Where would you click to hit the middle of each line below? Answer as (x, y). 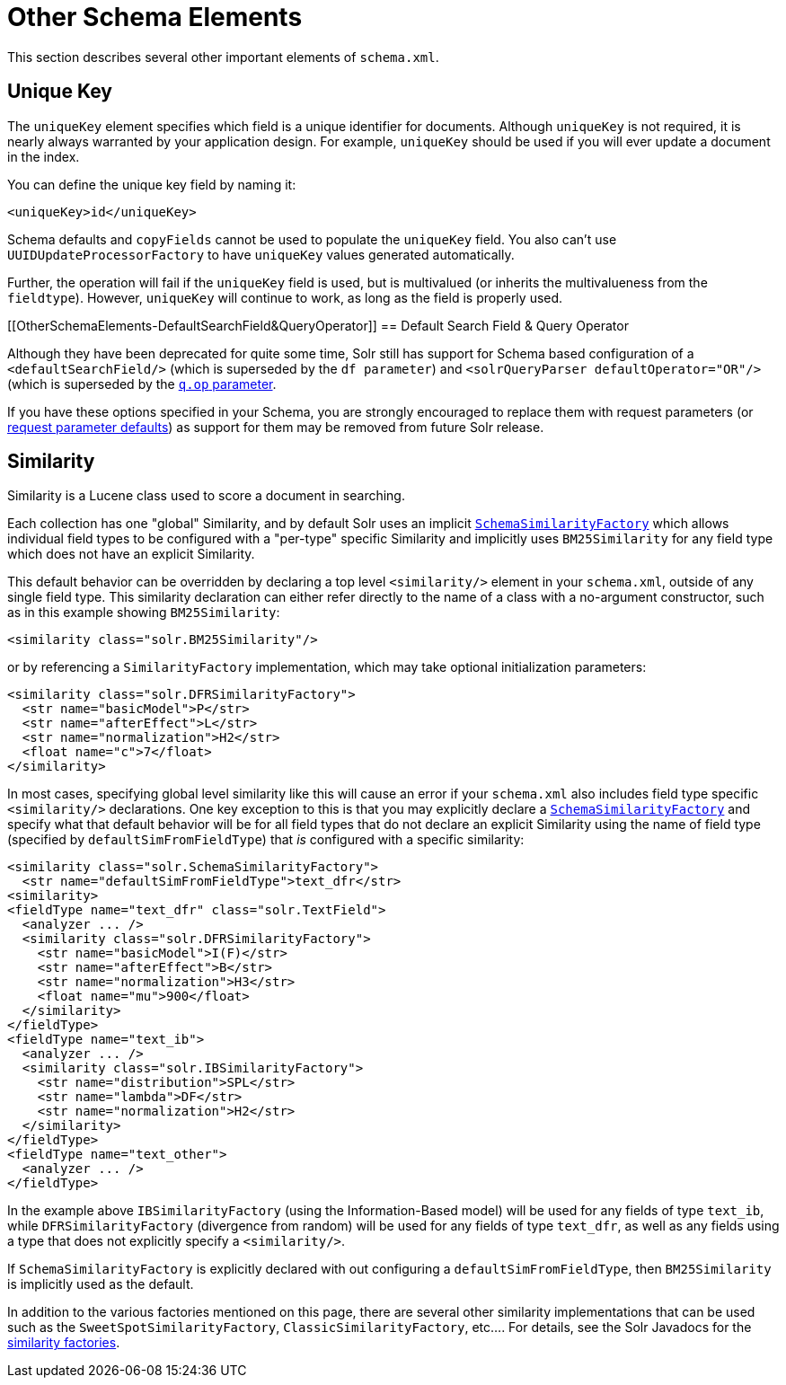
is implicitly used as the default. (101, 1284)
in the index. (44, 156)
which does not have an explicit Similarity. (131, 554)
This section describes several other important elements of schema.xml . (223, 57)
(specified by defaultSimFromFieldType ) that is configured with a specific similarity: (266, 840)
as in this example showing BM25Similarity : (144, 613)
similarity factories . (64, 1343)
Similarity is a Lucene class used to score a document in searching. (206, 496)
